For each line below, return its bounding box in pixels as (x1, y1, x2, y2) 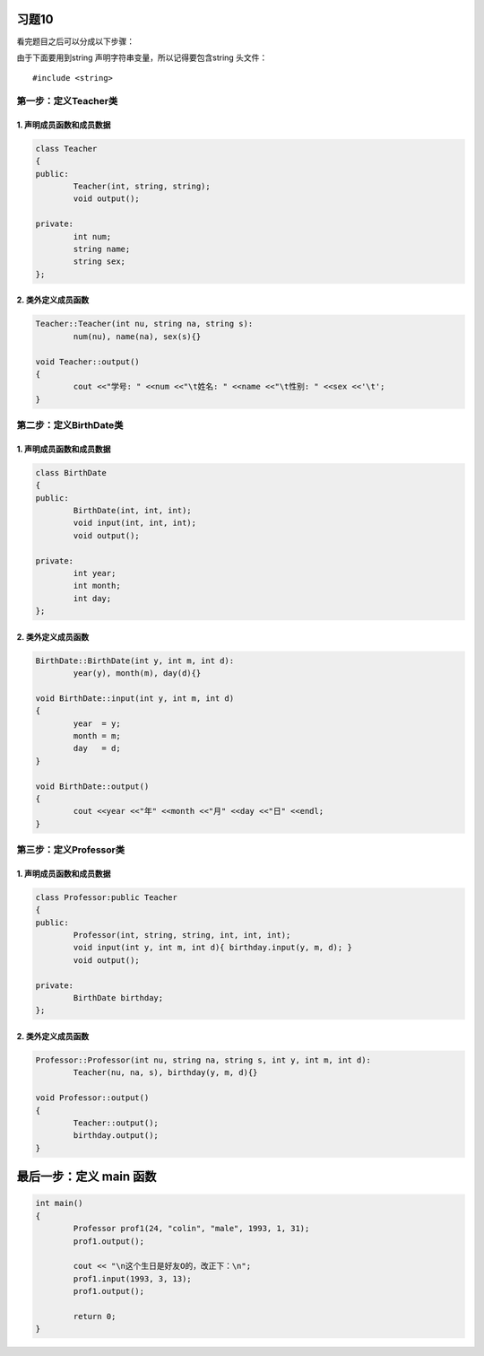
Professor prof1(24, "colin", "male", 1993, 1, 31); (73, 1223, 310, 1234)
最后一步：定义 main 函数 (16, 1169, 157, 1185)
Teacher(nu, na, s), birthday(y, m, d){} (73, 1068, 258, 1078)
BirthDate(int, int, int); (73, 505, 192, 515)
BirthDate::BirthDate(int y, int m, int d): (35, 655, 235, 666)
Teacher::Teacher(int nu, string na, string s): (35, 319, 254, 329)
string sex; (73, 257, 125, 267)
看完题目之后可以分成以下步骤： (16, 36, 134, 47)
